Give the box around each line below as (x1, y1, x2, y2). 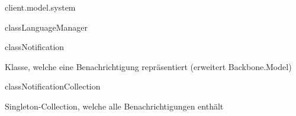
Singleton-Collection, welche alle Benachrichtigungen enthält (5, 100, 224, 112)
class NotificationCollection (5, 80, 101, 92)
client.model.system (5, 1, 76, 13)
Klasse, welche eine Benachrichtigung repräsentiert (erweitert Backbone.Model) (5, 60, 292, 72)
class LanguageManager (5, 21, 88, 33)
